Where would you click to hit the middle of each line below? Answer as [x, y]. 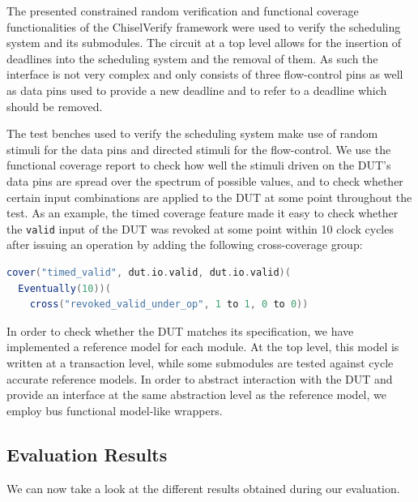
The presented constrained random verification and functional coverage [183, 11]
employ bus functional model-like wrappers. [115, 410]
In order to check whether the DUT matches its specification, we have [180, 330]
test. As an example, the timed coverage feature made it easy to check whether [203, 213]
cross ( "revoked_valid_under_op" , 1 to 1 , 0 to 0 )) [169, 305]
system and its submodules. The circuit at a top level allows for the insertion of [204, 43]
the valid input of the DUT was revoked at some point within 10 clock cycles [200, 228]
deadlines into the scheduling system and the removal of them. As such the [192, 58]
